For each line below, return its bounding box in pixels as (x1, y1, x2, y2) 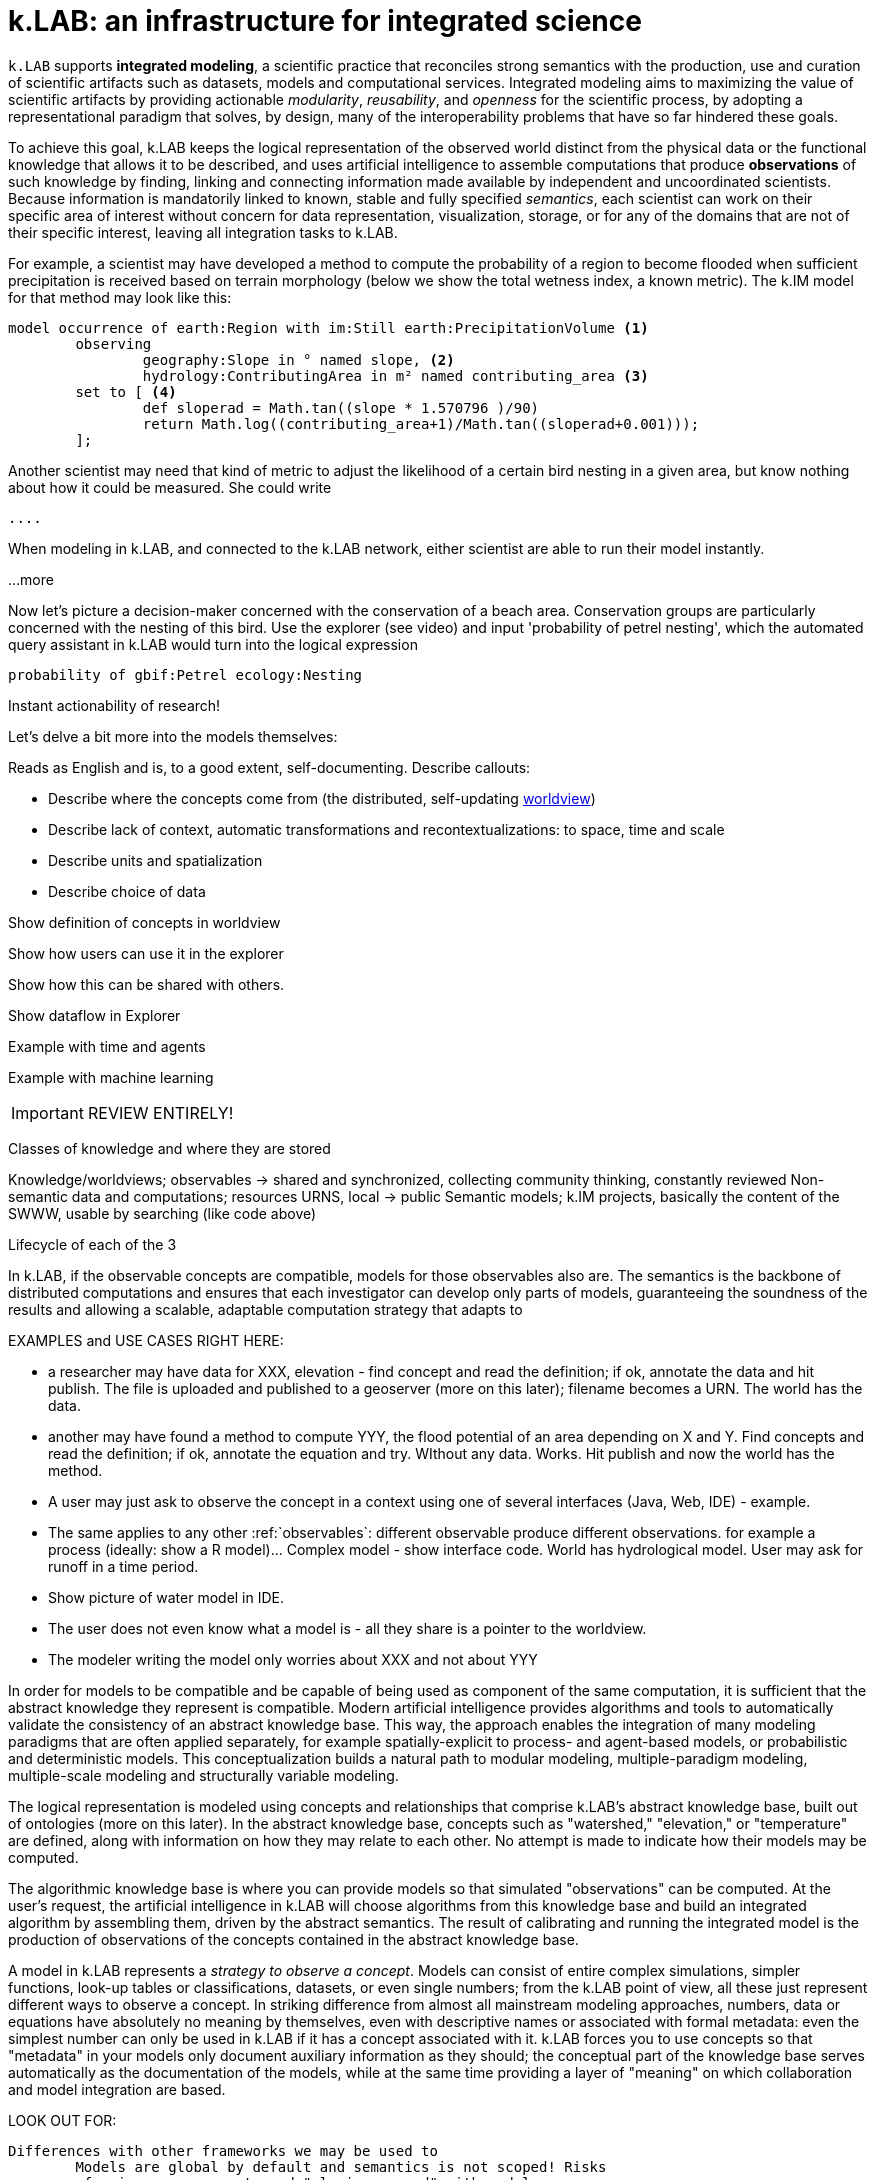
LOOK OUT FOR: (8, 2111, 117, 2129)
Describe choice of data (48, 882, 206, 900)
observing (75, 335, 152, 352)
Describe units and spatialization (48, 851, 263, 869)
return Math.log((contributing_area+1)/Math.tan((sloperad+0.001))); (142, 415, 700, 432)
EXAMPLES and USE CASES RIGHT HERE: (8, 1331, 284, 1349)
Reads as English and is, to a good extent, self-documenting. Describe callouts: (8, 758, 531, 776)
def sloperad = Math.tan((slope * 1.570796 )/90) (142, 399, 540, 416)
